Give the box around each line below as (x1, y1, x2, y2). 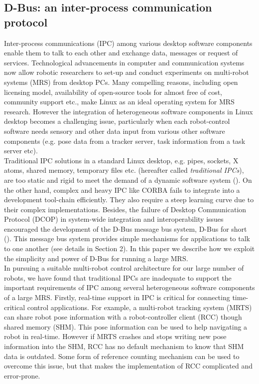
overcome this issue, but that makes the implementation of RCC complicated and (4, 361, 253, 371)
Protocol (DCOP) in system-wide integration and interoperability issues (4, 214, 224, 224)
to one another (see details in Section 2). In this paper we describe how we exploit (4, 243, 255, 254)
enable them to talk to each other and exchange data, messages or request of (4, 47, 238, 58)
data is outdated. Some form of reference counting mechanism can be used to (4, 351, 240, 361)
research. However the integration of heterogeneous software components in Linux (4, 106, 253, 116)
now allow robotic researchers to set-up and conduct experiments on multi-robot (4, 67, 249, 77)
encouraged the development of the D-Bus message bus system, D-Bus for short (4, 223, 247, 234)
